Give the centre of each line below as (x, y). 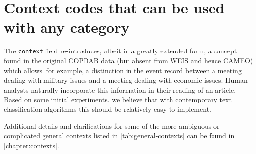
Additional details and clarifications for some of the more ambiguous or (112, 126)
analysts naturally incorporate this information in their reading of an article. (120, 89)
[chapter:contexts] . (32, 145)
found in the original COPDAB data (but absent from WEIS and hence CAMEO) (128, 60)
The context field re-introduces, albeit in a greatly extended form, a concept (121, 51)
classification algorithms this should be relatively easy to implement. (107, 109)
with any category (67, 27)
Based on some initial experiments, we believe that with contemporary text (118, 99)
